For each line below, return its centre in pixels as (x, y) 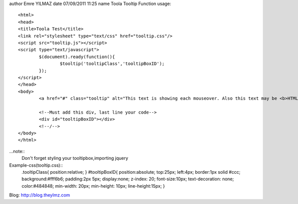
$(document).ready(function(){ (77, 57)
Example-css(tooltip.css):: (36, 165)
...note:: (17, 151)
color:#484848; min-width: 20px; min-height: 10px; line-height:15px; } (93, 186)
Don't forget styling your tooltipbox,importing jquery (75, 158)
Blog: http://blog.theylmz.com (40, 195)
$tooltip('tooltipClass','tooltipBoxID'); (112, 64)
